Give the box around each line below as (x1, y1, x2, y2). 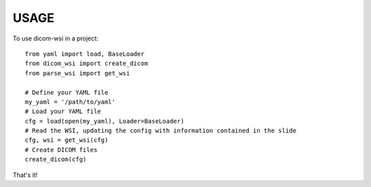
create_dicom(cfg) (25, 155, 87, 164)
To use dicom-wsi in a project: (12, 34, 99, 42)
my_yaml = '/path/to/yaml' (25, 98, 116, 105)
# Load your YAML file (25, 108, 102, 116)
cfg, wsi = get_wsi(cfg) (25, 136, 109, 144)
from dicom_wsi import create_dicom (25, 60, 148, 68)
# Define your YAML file (25, 88, 109, 96)
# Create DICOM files (25, 146, 98, 153)
